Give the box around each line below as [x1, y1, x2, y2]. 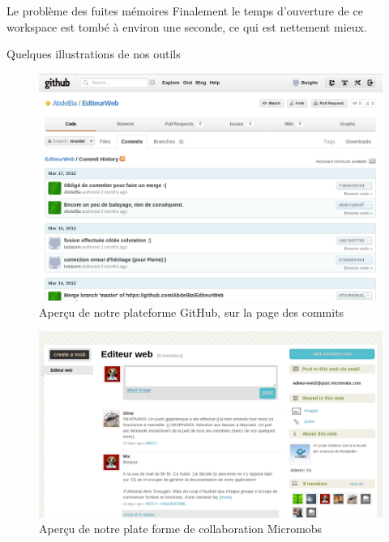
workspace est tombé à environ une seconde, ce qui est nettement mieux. [6, 18, 367, 35]
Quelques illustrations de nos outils [6, 45, 181, 62]
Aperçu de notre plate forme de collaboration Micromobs [39, 520, 323, 537]
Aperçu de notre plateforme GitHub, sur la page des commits [39, 303, 344, 320]
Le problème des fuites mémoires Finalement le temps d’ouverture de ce [6, 2, 363, 19]
